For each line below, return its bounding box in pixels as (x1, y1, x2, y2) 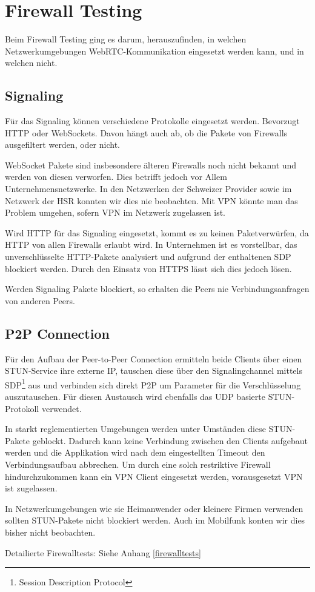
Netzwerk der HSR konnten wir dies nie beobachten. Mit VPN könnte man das (5, 194, 298, 207)
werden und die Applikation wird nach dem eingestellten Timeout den (5, 446, 265, 459)
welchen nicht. (5, 56, 58, 69)
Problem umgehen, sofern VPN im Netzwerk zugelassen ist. (5, 206, 225, 219)
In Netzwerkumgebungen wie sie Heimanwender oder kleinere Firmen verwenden (5, 502, 303, 514)
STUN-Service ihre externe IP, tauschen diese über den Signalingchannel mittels (5, 364, 302, 377)
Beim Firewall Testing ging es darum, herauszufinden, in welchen (5, 33, 247, 45)
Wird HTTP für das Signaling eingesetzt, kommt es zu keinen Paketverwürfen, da (5, 226, 309, 239)
